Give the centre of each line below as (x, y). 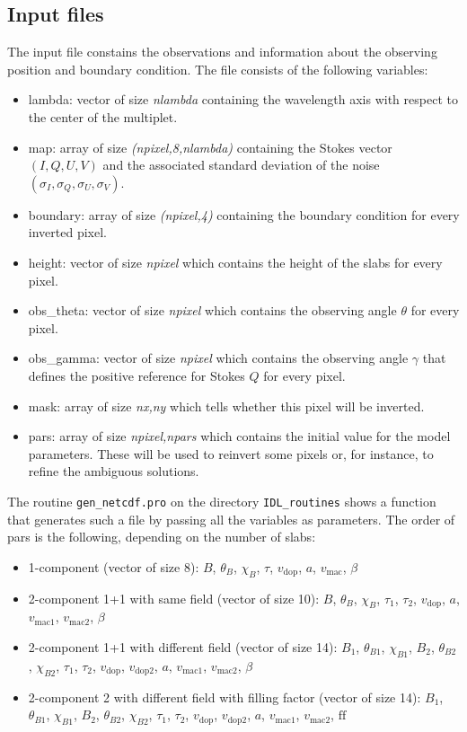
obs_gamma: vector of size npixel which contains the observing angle (218, 358)
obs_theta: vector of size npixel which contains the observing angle (212, 310)
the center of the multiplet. (103, 116)
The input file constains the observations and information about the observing (222, 52)
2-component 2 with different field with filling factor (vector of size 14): (225, 697)
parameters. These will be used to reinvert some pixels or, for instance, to (231, 453)
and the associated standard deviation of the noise (241, 165)
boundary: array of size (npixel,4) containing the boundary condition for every (244, 214)
